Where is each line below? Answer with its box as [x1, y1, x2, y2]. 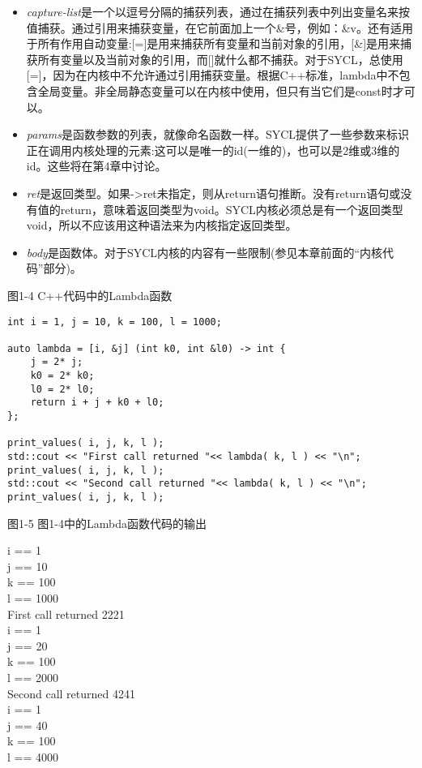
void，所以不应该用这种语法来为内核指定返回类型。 [26, 217, 297, 234]
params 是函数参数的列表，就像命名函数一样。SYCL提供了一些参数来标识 [26, 126, 410, 143]
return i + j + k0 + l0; [30, 397, 164, 409]
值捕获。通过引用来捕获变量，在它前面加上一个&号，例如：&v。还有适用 [26, 19, 413, 36]
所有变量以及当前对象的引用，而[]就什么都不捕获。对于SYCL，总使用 [37, 50, 403, 67]
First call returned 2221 [7, 605, 125, 622]
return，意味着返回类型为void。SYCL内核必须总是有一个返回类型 [60, 200, 403, 217]
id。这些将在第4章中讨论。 [26, 157, 167, 174]
